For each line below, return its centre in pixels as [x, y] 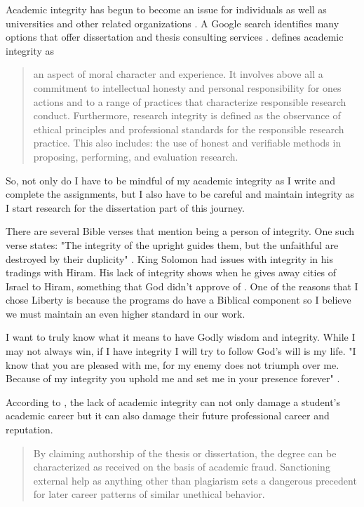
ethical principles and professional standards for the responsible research [189, 129]
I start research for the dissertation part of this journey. [125, 207]
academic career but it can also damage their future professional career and [168, 415]
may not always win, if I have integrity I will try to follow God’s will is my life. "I [181, 351]
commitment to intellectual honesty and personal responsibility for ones [187, 87]
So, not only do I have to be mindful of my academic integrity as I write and [170, 180]
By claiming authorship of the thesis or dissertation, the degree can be [185, 453]
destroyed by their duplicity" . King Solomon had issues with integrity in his [170, 258]
